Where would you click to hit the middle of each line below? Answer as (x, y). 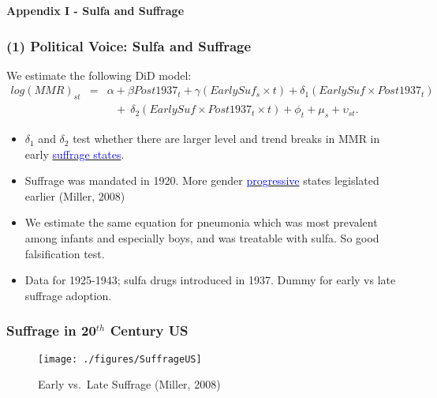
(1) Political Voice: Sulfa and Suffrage (129, 45)
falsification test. (65, 253)
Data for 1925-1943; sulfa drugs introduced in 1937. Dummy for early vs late (210, 280)
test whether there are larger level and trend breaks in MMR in (226, 139)
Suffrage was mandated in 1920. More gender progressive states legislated (202, 180)
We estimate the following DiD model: (99, 75)
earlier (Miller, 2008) (75, 195)
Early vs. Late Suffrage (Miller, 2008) (129, 384)
